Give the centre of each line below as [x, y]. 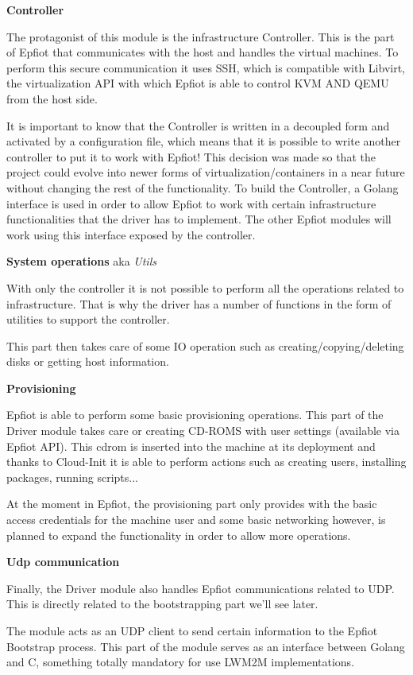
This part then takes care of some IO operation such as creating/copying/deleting [205, 345]
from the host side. [52, 98]
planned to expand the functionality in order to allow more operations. [179, 535]
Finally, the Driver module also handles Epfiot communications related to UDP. [201, 588]
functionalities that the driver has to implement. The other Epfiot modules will [199, 219]
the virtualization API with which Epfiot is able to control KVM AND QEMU [198, 83]
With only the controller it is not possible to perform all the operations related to [205, 287]
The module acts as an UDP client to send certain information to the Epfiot [192, 630]
